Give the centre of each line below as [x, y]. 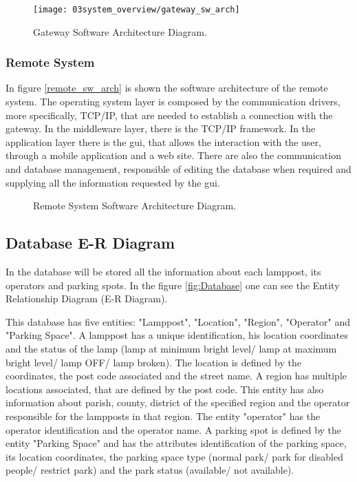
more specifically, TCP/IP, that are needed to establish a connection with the [169, 115]
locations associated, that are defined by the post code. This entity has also [165, 389]
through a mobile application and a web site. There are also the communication [173, 155]
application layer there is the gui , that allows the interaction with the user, [163, 142]
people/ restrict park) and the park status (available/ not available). [150, 470]
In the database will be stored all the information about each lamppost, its [163, 272]
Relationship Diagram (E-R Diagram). [87, 298]
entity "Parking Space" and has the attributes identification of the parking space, [176, 443]
